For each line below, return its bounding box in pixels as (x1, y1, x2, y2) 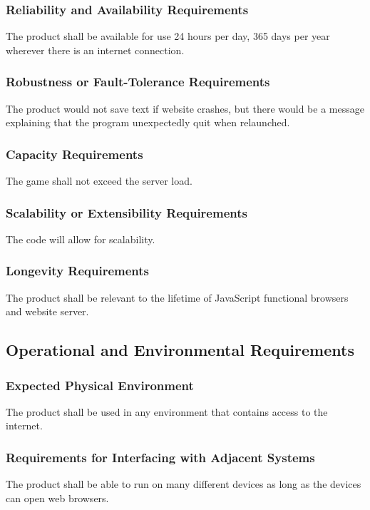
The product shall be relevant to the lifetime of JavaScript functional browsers (6, 290, 349, 305)
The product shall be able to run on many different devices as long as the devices (6, 476, 361, 491)
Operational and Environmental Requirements (6, 339, 354, 361)
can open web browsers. (6, 490, 109, 505)
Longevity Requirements (6, 262, 150, 280)
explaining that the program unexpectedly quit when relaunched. (6, 115, 290, 130)
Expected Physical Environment (6, 376, 194, 394)
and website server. (6, 304, 89, 319)
